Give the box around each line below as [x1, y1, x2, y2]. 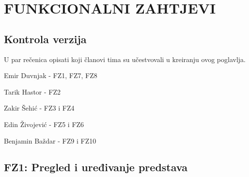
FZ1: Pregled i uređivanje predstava [4, 159, 187, 174]
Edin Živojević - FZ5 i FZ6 [4, 119, 84, 129]
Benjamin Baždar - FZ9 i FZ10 [4, 135, 96, 145]
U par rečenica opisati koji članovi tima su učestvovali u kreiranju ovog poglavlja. [4, 54, 246, 64]
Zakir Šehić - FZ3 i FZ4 [4, 103, 75, 113]
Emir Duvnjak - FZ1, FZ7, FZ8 [4, 70, 97, 80]
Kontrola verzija [4, 31, 87, 46]
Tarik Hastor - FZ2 [4, 86, 61, 97]
